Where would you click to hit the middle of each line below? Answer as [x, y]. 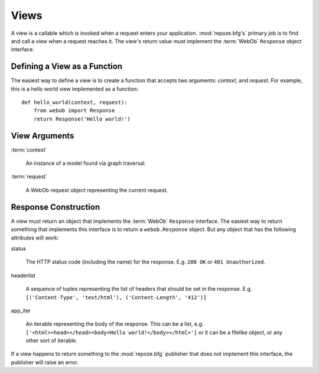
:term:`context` [29, 150]
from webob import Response [74, 111]
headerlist [23, 275]
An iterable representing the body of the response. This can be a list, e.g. [115, 324]
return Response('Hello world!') [82, 119]
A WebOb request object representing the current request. [97, 190]
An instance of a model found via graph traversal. [86, 163]
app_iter [21, 310]
